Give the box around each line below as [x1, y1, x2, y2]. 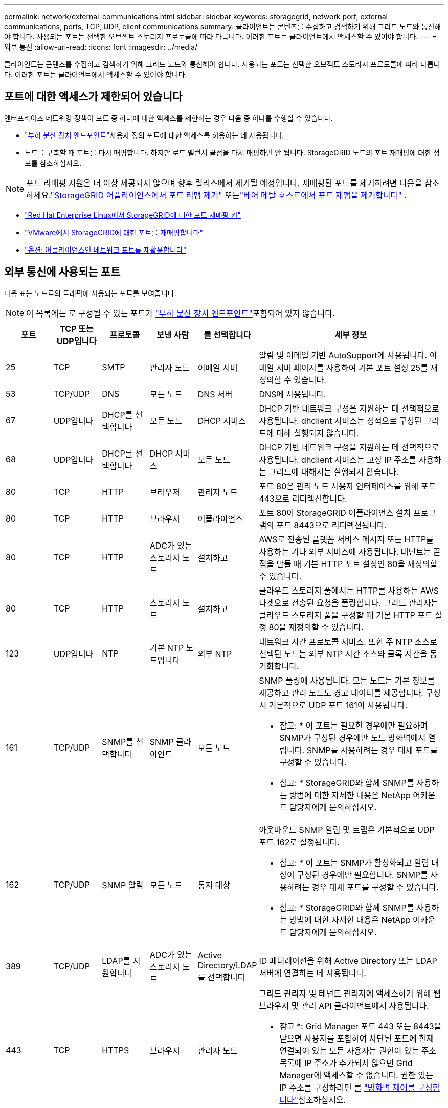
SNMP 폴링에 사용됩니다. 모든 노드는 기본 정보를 [259, 675, 435, 686]
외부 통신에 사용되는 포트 [4, 265, 121, 279]
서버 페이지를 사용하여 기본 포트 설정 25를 [276, 362, 428, 373]
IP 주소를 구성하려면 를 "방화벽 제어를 [279, 1082, 415, 1093]
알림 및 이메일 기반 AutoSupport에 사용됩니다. [259, 350, 428, 360]
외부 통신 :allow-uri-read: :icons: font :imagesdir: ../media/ [4, 42, 198, 51]
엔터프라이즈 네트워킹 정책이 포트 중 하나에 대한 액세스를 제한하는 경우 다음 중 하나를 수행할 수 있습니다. [4, 113, 333, 122]
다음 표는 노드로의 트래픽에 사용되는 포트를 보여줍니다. [4, 288, 176, 298]
